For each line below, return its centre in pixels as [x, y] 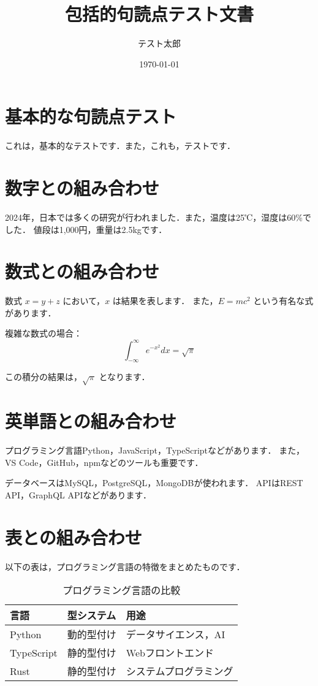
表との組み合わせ [74, 537]
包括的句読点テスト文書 [159, 14]
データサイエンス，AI [176, 635]
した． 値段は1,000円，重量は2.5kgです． [86, 229]
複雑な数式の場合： [44, 333]
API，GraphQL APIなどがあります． [78, 495]
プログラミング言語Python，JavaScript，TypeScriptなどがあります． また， [155, 450]
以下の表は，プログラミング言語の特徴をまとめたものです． [125, 566]
